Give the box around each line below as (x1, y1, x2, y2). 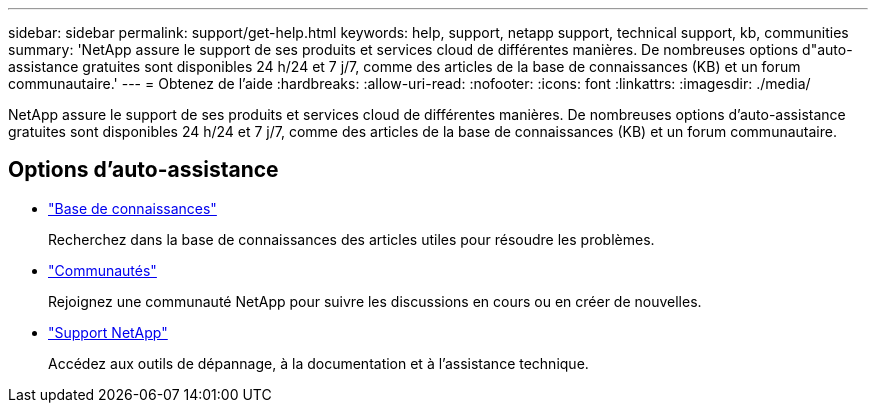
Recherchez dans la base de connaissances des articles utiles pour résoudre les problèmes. (48, 230, 655, 248)
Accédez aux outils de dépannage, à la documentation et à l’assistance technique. (48, 354, 589, 372)
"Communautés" (48, 261, 157, 279)
